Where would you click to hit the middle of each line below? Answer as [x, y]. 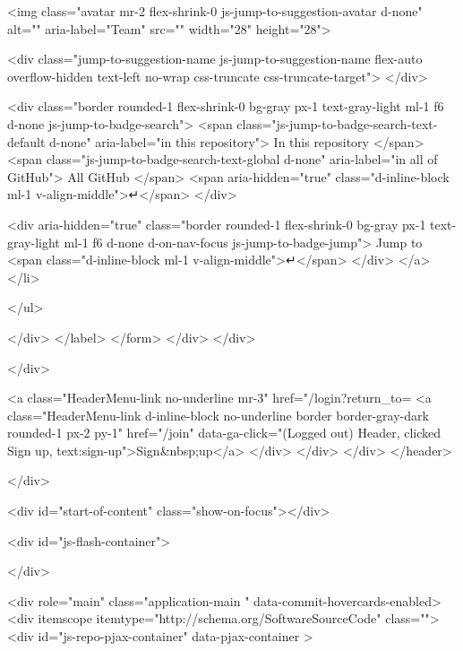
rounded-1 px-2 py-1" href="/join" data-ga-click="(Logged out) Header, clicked [224, 433]
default [26, 141]
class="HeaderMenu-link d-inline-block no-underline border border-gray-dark [218, 415]
